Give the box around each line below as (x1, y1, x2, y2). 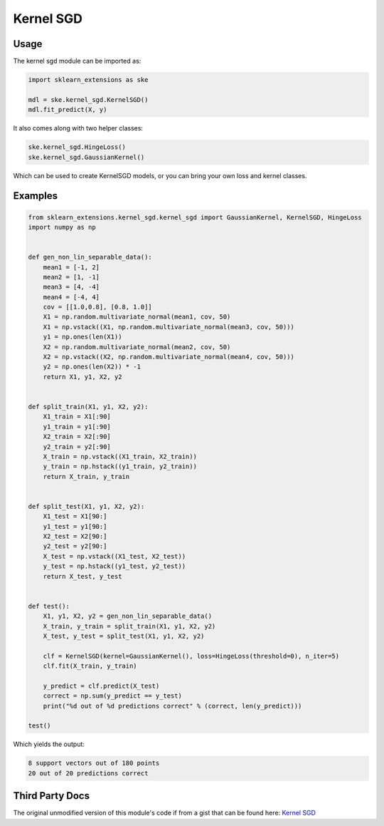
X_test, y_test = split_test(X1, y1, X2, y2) (43, 631, 205, 640)
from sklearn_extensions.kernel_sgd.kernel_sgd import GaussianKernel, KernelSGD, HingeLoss (28, 213, 362, 221)
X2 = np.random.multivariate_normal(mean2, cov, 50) (43, 343, 231, 351)
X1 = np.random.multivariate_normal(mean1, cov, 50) (43, 313, 231, 321)
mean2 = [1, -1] (43, 273, 100, 281)
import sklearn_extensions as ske (28, 76, 149, 84)
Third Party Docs (13, 790, 90, 802)
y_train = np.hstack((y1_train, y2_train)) (43, 463, 197, 470)
